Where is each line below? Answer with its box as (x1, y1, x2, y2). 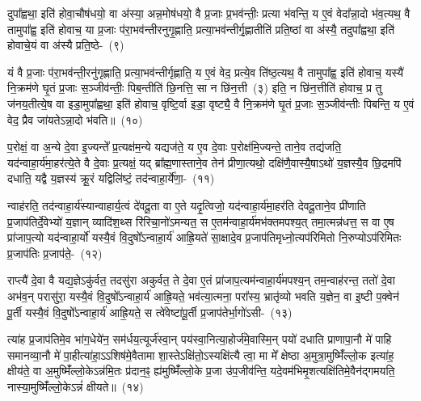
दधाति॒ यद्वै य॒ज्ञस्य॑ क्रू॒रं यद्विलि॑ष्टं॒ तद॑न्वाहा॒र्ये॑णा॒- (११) (7, 170, 215, 187)
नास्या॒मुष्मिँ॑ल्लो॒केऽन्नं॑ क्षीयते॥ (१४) (7, 378, 144, 395)
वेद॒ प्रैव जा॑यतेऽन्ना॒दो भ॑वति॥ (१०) (7, 111, 143, 128)
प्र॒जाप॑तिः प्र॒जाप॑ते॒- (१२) (7, 244, 103, 261)
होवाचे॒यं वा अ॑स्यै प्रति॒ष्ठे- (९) (7, 36, 124, 53)
